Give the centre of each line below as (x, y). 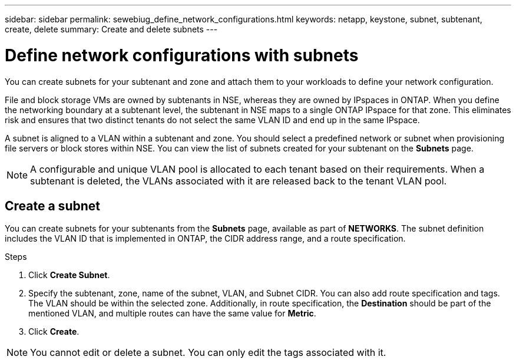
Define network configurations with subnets (182, 55)
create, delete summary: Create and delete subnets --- (111, 29)
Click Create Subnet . (69, 275)
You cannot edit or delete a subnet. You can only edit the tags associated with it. (208, 353)
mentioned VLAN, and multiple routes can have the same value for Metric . (172, 313)
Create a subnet (52, 206)
